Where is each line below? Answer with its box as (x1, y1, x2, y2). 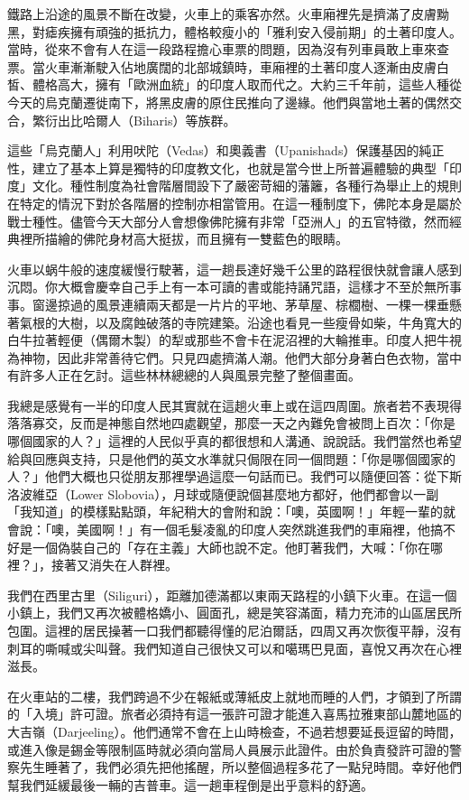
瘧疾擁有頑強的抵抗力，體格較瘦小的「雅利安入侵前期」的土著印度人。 (44, 22, 462, 41)
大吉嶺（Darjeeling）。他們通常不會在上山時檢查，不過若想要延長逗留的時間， (7, 721, 462, 740)
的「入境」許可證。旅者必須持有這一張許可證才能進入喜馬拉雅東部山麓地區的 (7, 704, 462, 723)
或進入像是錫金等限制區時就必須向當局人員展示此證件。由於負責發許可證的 (7, 740, 449, 758)
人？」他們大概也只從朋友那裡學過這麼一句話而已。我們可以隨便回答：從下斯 (7, 467, 462, 486)
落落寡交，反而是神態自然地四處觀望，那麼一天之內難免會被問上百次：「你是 (7, 414, 455, 433)
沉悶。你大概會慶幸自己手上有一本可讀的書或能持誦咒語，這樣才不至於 (7, 277, 424, 296)
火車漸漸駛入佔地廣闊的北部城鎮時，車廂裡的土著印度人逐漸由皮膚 (44, 57, 437, 76)
